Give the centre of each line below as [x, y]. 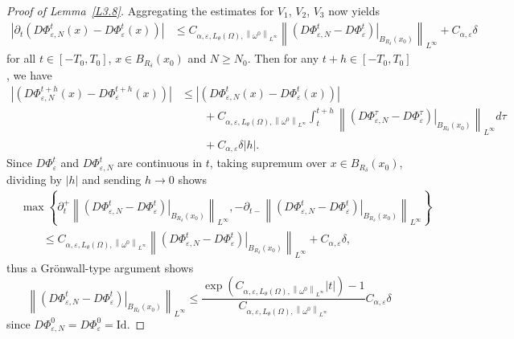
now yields [354, 10]
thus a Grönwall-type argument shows [100, 267]
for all [21, 58]
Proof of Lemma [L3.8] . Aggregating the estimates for [140, 10]
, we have [29, 75]
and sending [112, 180]
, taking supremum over [268, 163]
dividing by [34, 180]
